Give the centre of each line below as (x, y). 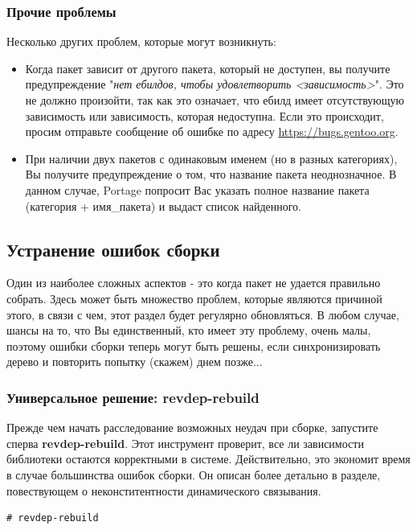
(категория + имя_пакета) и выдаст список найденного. (164, 205)
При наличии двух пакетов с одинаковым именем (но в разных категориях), (211, 158)
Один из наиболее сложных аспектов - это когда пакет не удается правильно (194, 283)
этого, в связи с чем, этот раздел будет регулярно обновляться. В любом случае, (203, 314)
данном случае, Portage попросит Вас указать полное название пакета (197, 189)
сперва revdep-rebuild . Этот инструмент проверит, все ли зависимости (185, 443)
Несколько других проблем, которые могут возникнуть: (141, 41)
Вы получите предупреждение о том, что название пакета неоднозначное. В (211, 174)
